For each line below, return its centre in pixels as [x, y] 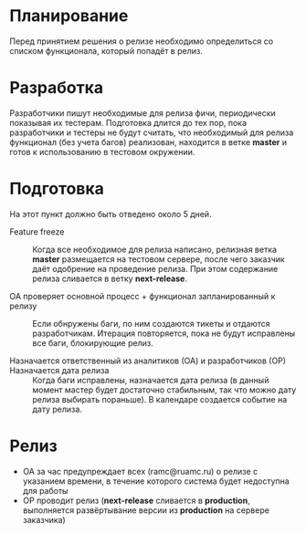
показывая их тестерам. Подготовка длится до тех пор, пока [128, 122]
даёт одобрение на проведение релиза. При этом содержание [155, 268]
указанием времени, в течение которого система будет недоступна [156, 481]
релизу [23, 306]
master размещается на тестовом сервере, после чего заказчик [158, 259]
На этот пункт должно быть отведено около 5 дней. [111, 214]
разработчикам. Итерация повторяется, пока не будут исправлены [164, 333]
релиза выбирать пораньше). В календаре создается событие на [160, 399]
